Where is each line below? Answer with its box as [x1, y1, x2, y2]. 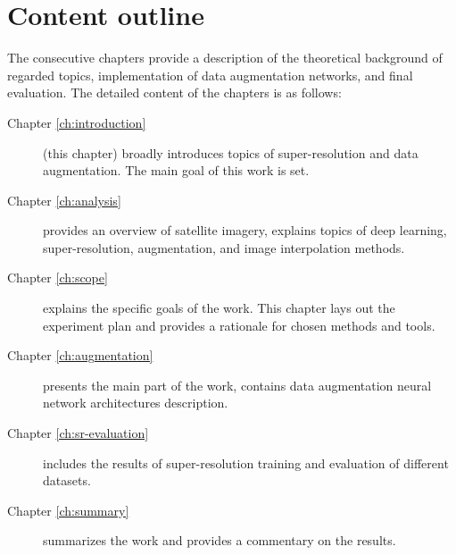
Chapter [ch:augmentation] [7, 346, 153, 365]
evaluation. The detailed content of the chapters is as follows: [7, 83, 342, 102]
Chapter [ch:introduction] [7, 113, 146, 131]
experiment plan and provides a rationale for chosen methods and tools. [43, 315, 435, 334]
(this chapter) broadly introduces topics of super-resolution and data [43, 143, 419, 162]
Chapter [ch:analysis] [7, 190, 121, 209]
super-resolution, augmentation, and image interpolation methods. [43, 238, 405, 256]
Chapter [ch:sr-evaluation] [7, 424, 149, 442]
